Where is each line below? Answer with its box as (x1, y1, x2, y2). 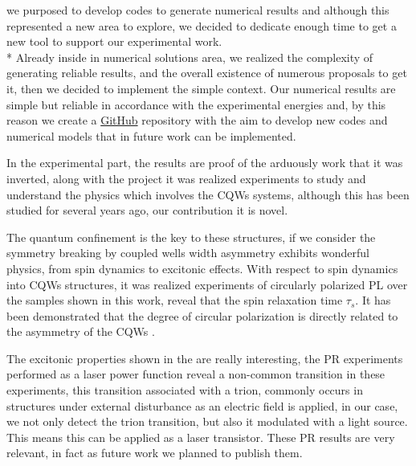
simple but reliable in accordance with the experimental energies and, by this (6, 96, 386, 112)
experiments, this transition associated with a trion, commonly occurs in (6, 382, 363, 399)
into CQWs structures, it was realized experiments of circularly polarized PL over (6, 276, 408, 292)
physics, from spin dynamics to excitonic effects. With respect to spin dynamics (6, 260, 398, 276)
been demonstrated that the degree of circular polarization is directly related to (6, 307, 398, 324)
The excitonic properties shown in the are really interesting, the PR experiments (6, 349, 403, 366)
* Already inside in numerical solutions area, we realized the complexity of (6, 48, 373, 65)
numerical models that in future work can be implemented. (6, 127, 296, 144)
